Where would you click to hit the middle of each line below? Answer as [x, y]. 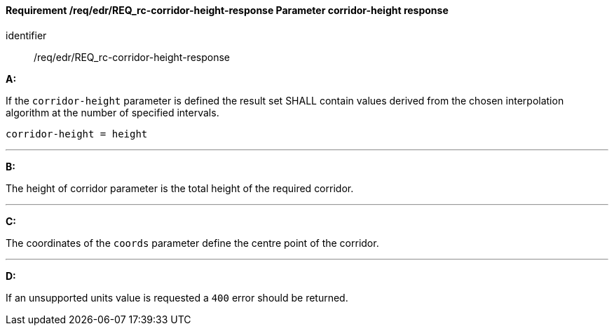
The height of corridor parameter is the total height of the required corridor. [180, 188]
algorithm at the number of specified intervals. [112, 112]
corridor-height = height [77, 134]
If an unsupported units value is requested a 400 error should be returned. [177, 297]
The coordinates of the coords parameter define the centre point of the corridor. [192, 243]
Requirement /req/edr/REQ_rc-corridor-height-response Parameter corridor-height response [227, 10]
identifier [26, 35]
